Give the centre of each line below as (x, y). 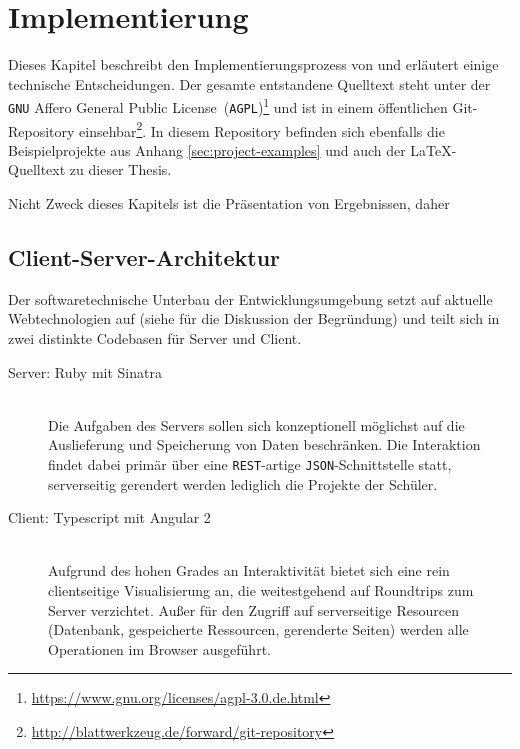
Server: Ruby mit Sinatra (85, 371)
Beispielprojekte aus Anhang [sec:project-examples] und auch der (207, 149)
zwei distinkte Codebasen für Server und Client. (155, 338)
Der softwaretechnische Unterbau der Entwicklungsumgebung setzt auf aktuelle (250, 298)
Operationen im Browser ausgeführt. (159, 648)
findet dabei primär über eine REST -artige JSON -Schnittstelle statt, (250, 464)
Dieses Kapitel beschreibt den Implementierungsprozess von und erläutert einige (253, 64)
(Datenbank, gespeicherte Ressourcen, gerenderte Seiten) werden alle (258, 629)
